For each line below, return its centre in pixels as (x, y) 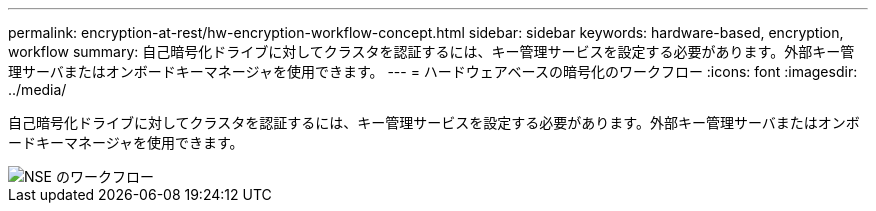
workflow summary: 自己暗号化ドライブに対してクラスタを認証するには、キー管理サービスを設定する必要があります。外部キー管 (431, 51)
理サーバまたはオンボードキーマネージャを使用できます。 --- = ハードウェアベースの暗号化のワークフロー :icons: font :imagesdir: (433, 71)
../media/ (37, 89)
